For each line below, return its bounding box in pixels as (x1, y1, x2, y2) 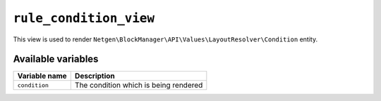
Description (74, 71, 116, 81)
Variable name (17, 71, 67, 81)
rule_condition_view (13, 11, 155, 26)
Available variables (13, 53, 99, 65)
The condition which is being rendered (74, 81, 203, 90)
